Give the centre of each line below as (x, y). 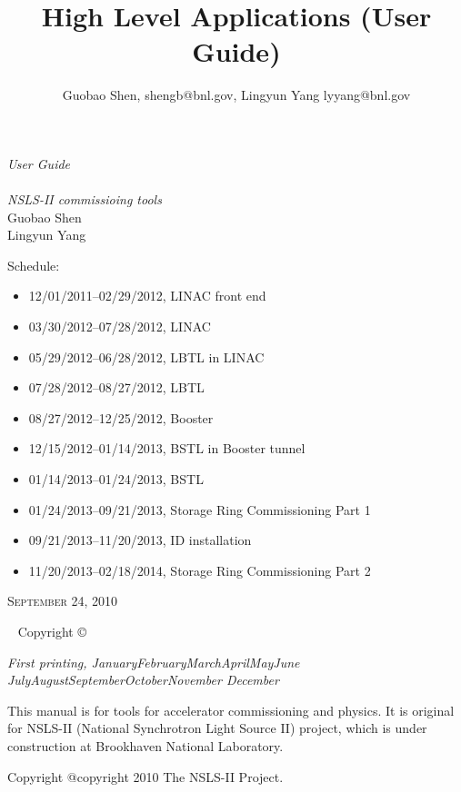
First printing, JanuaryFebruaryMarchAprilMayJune (154, 662)
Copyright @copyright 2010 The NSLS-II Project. (145, 776)
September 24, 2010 (63, 601)
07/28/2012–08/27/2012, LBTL (116, 387)
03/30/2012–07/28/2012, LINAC (120, 327)
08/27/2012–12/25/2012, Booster (121, 417)
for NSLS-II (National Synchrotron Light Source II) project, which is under (217, 728)
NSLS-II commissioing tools (85, 199)
